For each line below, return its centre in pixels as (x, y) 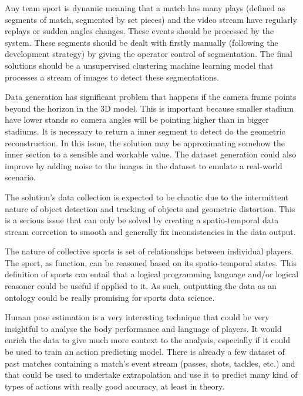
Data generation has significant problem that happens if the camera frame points (151, 97)
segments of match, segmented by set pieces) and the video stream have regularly (151, 19)
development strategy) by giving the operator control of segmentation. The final (149, 54)
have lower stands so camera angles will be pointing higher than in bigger (137, 120)
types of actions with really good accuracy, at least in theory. (115, 386)
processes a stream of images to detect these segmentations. (112, 77)
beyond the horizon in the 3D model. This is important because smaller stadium (149, 108)
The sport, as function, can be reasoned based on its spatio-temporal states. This (151, 262)
